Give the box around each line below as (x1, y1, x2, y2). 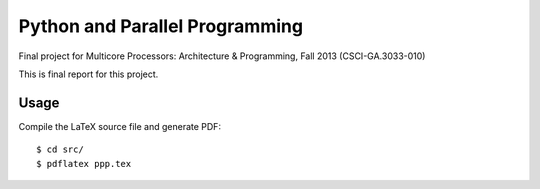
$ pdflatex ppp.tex (36, 158, 132, 169)
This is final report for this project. (18, 68, 159, 80)
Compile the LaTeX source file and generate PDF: (18, 120, 222, 132)
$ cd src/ (36, 144, 84, 155)
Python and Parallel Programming (18, 15, 304, 37)
